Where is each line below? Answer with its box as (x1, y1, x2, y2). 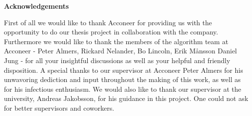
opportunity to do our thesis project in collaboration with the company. (4, 27, 218, 37)
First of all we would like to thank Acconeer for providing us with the (4, 17, 212, 27)
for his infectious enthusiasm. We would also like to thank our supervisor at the (4, 83, 241, 94)
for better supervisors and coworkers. (4, 102, 115, 113)
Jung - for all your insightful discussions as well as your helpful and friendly (4, 55, 231, 65)
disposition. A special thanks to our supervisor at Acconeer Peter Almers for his (4, 65, 243, 75)
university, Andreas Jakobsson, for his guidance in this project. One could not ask (4, 93, 249, 103)
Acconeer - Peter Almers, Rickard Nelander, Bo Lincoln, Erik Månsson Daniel (4, 46, 237, 56)
